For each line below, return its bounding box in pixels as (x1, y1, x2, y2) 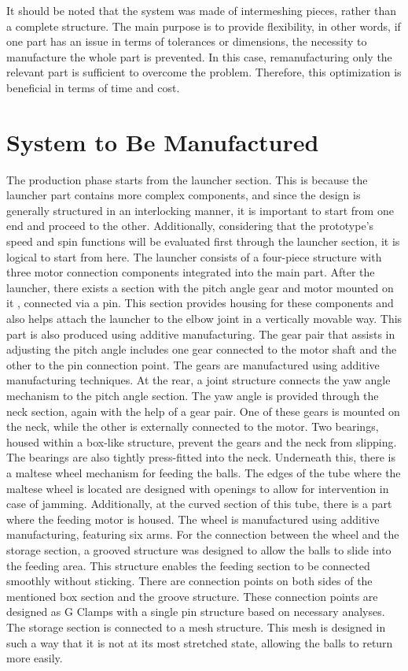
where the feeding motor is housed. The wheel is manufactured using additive (6, 510, 380, 527)
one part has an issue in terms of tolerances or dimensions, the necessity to (6, 33, 367, 50)
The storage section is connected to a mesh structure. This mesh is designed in (6, 618, 386, 635)
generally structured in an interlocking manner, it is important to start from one (6, 202, 394, 218)
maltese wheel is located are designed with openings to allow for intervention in (6, 480, 389, 496)
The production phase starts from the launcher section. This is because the (6, 171, 368, 187)
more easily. (6, 650, 63, 666)
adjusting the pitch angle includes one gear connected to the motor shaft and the (6, 341, 397, 358)
